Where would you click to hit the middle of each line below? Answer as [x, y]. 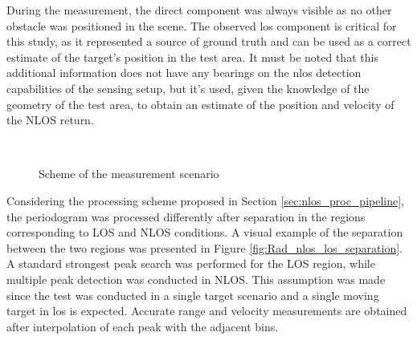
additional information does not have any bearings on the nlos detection [184, 73]
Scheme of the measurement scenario [129, 174]
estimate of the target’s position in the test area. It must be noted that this [192, 57]
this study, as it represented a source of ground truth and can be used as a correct [209, 41]
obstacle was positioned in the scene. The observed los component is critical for [202, 25]
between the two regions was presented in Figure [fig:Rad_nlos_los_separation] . [204, 247]
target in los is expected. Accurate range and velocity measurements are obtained [207, 311]
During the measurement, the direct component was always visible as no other [199, 10]
